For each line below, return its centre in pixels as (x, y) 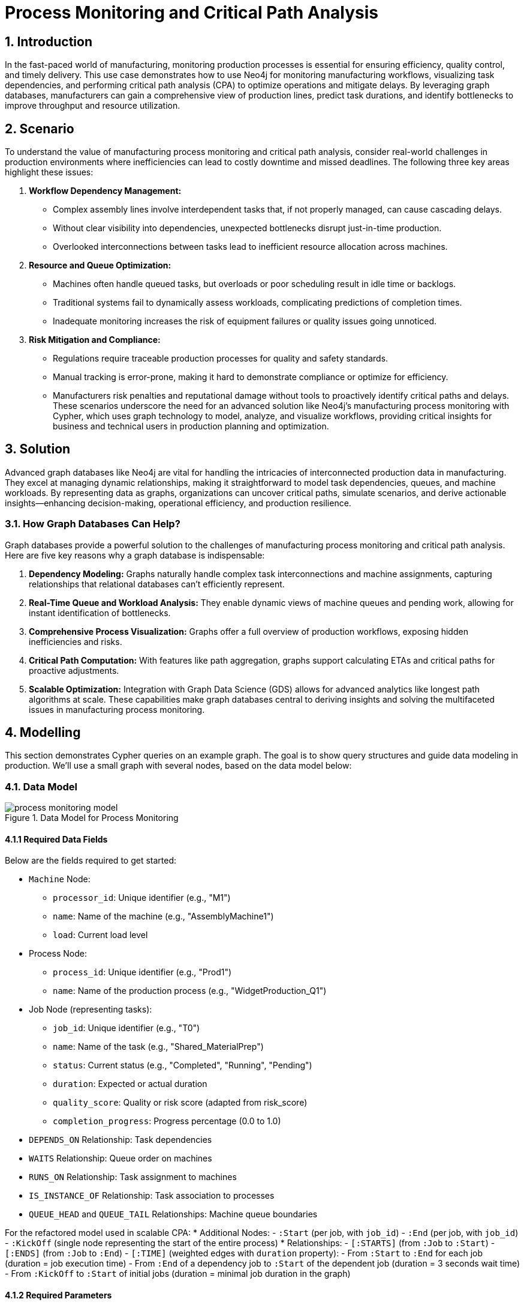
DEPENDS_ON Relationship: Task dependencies (121, 1140)
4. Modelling (43, 733)
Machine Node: (60, 879)
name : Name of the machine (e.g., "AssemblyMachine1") (163, 916)
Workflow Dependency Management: (105, 191)
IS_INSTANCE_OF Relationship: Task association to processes (152, 1196)
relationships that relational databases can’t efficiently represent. (157, 584)
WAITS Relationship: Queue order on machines (121, 1158)
